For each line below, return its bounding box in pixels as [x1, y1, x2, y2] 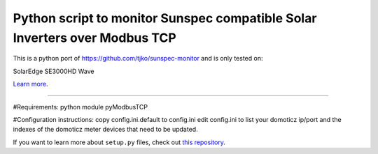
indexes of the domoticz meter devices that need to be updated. [13, 125, 199, 134]
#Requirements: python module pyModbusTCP [13, 102, 148, 111]
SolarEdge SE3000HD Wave [13, 67, 94, 75]
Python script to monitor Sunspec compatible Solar [13, 10, 317, 26]
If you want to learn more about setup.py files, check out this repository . [13, 138, 225, 146]
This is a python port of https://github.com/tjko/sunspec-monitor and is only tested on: [13, 54, 263, 63]
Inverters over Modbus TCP [13, 30, 176, 45]
